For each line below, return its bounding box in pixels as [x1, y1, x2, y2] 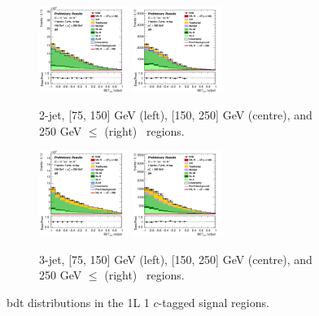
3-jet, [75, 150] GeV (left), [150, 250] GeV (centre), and [39, 250, 312, 267]
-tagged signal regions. [158, 293, 269, 310]
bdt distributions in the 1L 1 [7, 293, 150, 310]
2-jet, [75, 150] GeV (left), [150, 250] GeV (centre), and [39, 106, 312, 123]
